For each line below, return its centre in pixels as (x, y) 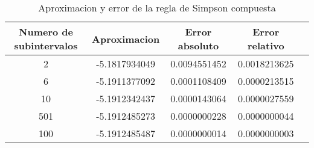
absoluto (198, 45)
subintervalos (46, 45)
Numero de (46, 32)
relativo (266, 45)
